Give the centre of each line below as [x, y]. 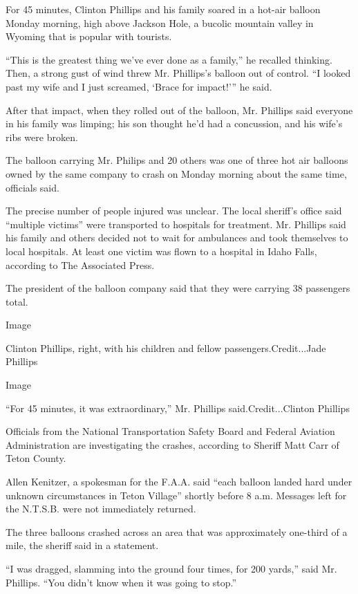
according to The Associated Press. [80, 264]
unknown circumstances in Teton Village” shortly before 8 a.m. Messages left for [176, 495]
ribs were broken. [42, 137]
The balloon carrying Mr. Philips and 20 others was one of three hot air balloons [177, 160]
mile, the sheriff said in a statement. [82, 545]
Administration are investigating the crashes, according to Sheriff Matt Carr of [172, 444]
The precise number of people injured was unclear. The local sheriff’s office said [174, 211]
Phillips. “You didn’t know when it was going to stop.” [121, 582]
